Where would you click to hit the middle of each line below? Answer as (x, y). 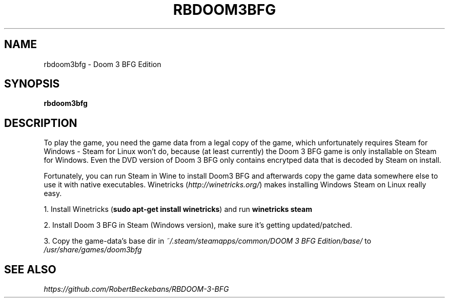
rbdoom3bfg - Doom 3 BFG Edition (103, 64)
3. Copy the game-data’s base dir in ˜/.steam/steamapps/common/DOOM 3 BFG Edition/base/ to (208, 241)
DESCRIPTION (41, 123)
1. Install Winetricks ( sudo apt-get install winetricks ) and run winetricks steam (178, 209)
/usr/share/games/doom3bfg (93, 250)
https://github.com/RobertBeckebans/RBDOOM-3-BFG (136, 289)
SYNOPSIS (32, 84)
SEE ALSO (30, 269)
